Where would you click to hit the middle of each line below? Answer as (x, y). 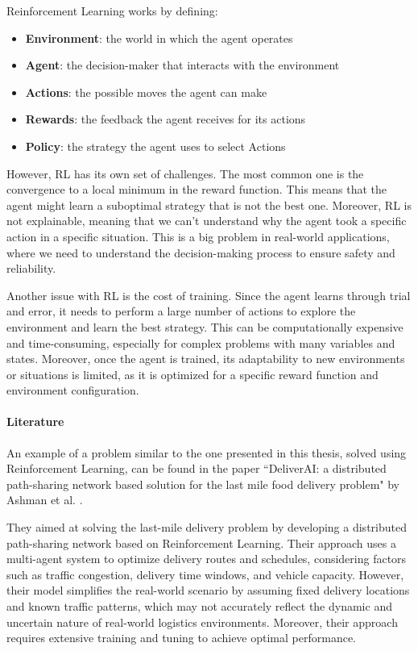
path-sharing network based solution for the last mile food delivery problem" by (203, 484)
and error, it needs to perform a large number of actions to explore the (181, 311)
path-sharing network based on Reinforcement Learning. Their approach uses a (201, 542)
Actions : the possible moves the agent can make (146, 92)
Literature (35, 421)
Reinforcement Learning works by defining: (112, 10)
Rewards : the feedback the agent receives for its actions (166, 119)
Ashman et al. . (45, 500)
